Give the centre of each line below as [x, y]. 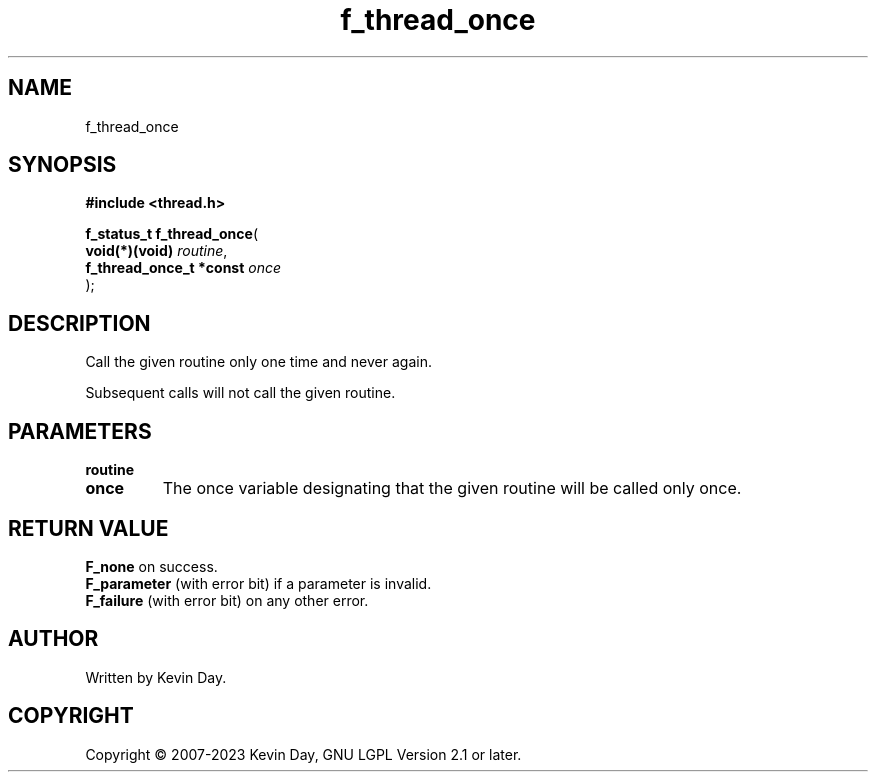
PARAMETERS [80, 431]
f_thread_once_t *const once [183, 268]
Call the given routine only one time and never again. [258, 362]
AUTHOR [53, 639]
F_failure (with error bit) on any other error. [227, 600]
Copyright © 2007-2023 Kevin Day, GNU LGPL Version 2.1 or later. [303, 754]
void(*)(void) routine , [156, 251]
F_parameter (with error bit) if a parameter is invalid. [258, 583]
